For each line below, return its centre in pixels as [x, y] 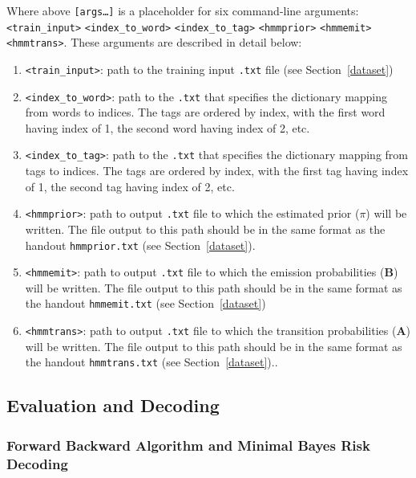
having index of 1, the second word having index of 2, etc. [168, 127]
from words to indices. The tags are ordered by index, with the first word [205, 112]
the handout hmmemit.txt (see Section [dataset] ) [145, 303]
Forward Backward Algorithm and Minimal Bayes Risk [188, 445]
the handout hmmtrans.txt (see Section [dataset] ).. [151, 362]
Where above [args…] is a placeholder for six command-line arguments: [183, 10]
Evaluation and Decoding [113, 405]
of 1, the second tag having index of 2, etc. [130, 186]
